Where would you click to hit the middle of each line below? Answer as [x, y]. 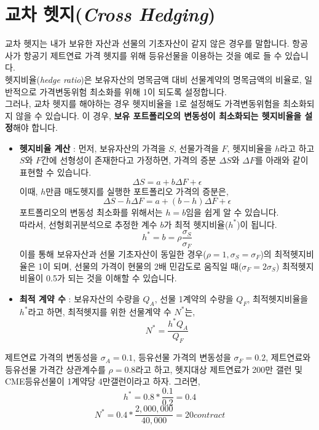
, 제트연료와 [288, 357]
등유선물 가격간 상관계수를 [55, 369]
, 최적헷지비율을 [278, 298]
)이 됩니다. [257, 224]
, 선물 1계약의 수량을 [194, 298]
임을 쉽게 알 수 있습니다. [232, 212]
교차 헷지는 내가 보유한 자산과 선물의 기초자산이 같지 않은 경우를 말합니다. [147, 43]
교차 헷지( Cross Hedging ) [110, 14]
